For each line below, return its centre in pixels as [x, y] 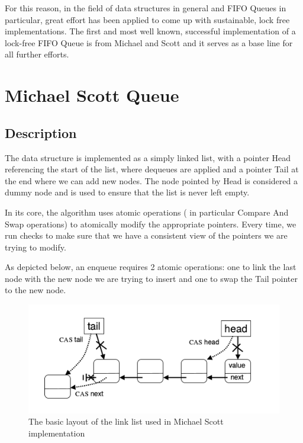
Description [41, 132]
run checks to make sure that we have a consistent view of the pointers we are [146, 235]
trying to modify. [36, 247]
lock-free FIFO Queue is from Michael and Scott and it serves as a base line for [149, 42]
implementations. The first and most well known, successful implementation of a [150, 31]
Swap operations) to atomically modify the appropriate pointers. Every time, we [151, 224]
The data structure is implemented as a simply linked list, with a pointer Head [148, 157]
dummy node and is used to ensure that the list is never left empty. [127, 192]
